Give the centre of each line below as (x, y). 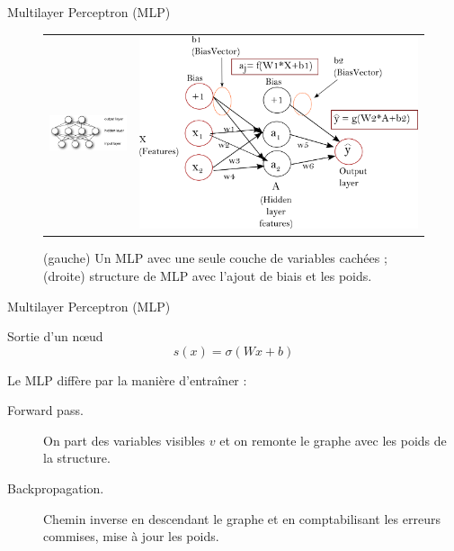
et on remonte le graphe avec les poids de (333, 440)
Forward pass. (45, 410)
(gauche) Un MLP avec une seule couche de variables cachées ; (215, 258)
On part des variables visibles (125, 440)
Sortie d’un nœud (55, 336)
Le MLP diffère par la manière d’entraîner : (127, 379)
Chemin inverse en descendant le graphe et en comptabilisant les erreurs (242, 518)
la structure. (77, 458)
